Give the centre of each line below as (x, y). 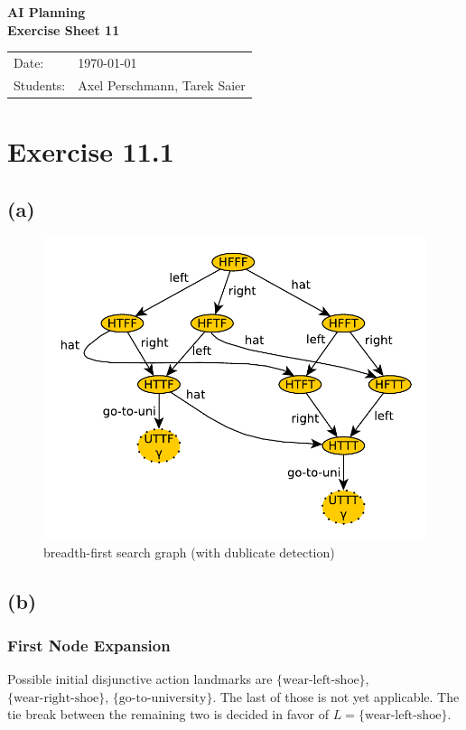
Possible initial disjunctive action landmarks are (140, 679)
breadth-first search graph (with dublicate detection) (189, 552)
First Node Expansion (89, 645)
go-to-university (163, 698)
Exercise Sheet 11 (64, 29)
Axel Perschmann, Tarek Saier (162, 84)
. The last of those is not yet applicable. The (336, 696)
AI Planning (47, 12)
